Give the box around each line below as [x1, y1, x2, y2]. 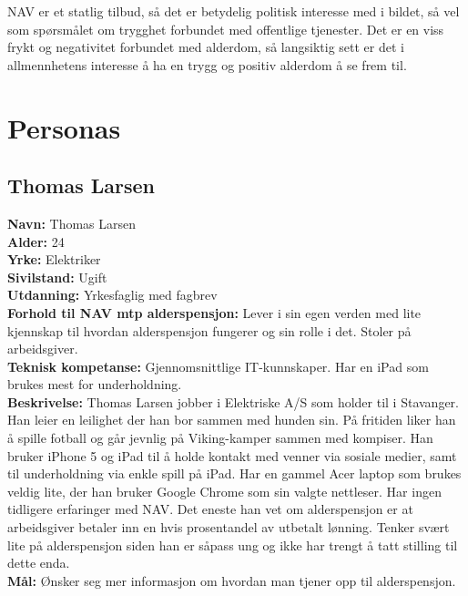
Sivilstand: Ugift [7, 267, 107, 286]
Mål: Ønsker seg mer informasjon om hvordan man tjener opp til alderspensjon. [7, 570, 456, 590]
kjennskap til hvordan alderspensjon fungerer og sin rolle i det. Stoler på [7, 321, 412, 340]
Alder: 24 [7, 231, 65, 251]
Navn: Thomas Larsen [7, 213, 137, 232]
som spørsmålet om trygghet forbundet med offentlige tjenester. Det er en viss [7, 19, 444, 38]
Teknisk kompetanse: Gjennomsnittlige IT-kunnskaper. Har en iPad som [7, 356, 429, 375]
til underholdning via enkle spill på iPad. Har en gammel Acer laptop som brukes [7, 464, 462, 483]
